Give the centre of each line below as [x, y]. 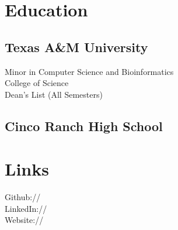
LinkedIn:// [26, 208]
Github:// [23, 197]
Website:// [24, 220]
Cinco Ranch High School [84, 126]
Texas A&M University [76, 47]
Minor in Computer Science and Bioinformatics [89, 71]
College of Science [37, 83]
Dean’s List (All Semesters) [54, 94]
